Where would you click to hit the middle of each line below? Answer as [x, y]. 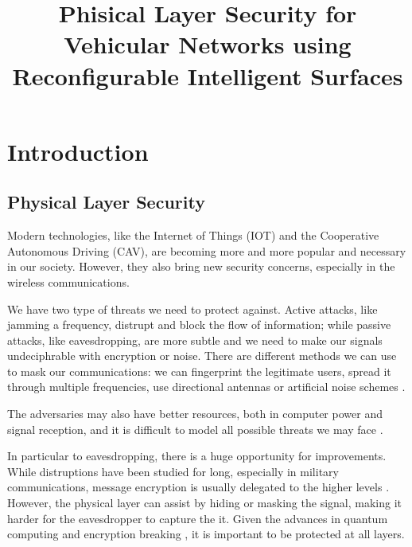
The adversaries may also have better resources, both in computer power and [195, 414]
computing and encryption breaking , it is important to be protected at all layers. [206, 534]
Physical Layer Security [106, 202]
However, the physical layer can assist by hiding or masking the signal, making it [205, 503]
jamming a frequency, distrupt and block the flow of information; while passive [199, 324]
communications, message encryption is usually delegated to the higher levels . [198, 487]
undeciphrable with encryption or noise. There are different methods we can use [202, 356]
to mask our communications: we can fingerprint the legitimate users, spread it [199, 371]
